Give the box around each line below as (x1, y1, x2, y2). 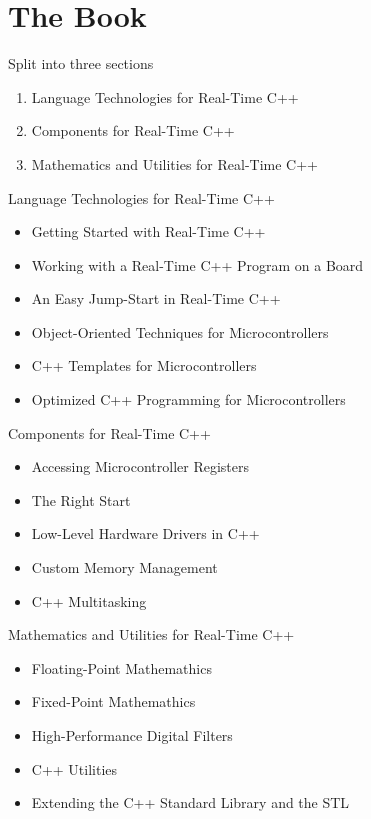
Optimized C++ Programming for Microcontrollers (31, 389, 346, 410)
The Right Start (31, 489, 131, 510)
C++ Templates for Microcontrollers (31, 355, 257, 376)
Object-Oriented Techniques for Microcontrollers (31, 321, 329, 342)
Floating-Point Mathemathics (31, 657, 212, 678)
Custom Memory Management (31, 557, 218, 578)
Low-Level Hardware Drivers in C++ (31, 523, 260, 544)
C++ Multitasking (31, 590, 147, 611)
